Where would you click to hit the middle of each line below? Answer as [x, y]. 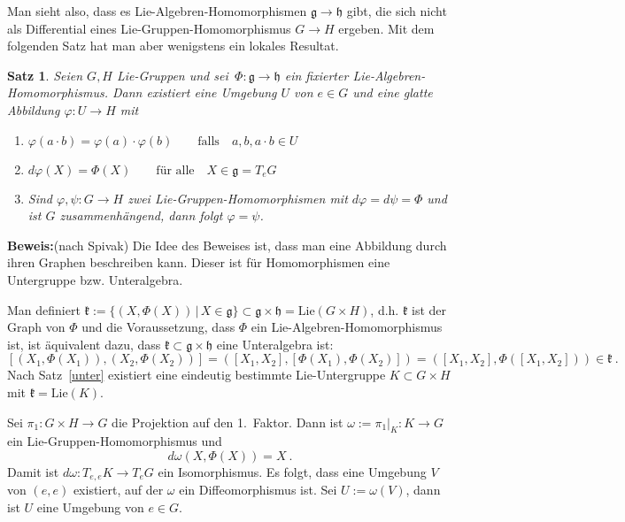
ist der [429, 309]
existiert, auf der [118, 490]
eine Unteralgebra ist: [275, 344]
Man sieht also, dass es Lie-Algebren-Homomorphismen [157, 11]
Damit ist [33, 471]
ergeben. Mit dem [386, 28]
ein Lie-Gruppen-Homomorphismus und [115, 441]
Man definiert [44, 309]
